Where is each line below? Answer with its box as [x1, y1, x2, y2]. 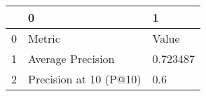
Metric [28, 30, 60, 46]
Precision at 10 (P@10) [28, 71, 142, 87]
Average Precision [28, 50, 115, 67]
